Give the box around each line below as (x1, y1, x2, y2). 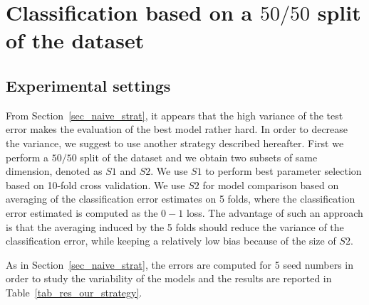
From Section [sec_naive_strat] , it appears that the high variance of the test (6, 107, 343, 122)
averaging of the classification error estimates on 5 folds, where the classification (6, 191, 355, 206)
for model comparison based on (202, 177, 339, 192)
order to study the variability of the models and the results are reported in (6, 271, 332, 286)
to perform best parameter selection (205, 164, 362, 178)
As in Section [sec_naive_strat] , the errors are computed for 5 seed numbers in (6, 257, 353, 272)
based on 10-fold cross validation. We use (6, 177, 185, 192)
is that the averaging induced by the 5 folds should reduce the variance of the (6, 219, 344, 234)
